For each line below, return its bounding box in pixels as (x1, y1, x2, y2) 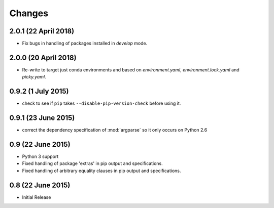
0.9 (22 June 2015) (9, 140, 71, 149)
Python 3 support (22, 153, 59, 159)
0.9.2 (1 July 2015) (9, 87, 69, 96)
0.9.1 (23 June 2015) (9, 114, 75, 122)
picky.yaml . (22, 74, 46, 80)
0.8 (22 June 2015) (9, 181, 71, 189)
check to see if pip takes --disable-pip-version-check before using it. (22, 100, 181, 106)
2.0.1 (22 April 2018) (9, 27, 75, 35)
